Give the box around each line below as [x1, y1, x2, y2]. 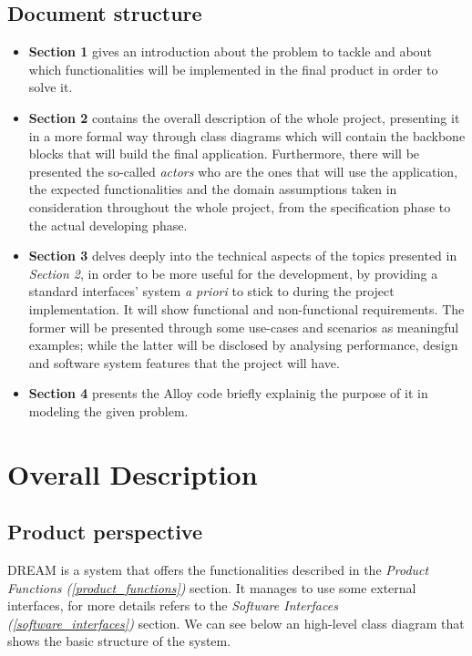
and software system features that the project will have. [28, 353, 340, 372]
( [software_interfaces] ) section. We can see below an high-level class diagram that [7, 613, 465, 632]
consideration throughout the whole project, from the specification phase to [28, 197, 451, 216]
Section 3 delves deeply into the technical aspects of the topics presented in [28, 246, 457, 265]
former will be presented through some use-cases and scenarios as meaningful [28, 317, 459, 336]
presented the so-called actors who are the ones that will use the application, [28, 161, 458, 180]
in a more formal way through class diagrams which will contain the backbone [28, 126, 466, 145]
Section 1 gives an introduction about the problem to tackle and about [28, 42, 432, 61]
